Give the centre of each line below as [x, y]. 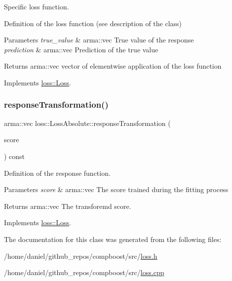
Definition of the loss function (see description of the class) [93, 23]
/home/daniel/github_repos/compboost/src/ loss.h [81, 256]
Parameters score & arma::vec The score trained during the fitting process [116, 189]
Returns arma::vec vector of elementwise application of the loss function [113, 66]
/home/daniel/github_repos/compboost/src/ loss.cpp [84, 272]
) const [15, 156]
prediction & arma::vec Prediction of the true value [81, 49]
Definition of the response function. [57, 173]
